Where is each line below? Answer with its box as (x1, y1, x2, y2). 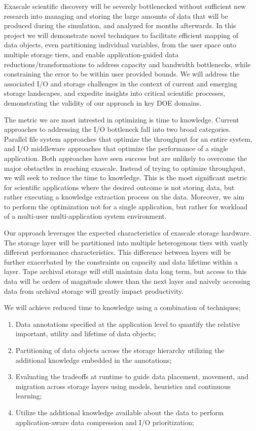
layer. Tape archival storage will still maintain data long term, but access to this (4, 266, 247, 276)
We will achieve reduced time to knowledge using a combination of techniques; (4, 302, 241, 313)
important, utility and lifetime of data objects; (15, 328, 156, 339)
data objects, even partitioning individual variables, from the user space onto (4, 39, 237, 50)
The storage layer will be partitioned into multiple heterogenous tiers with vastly (4, 237, 249, 247)
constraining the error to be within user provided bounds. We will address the (4, 69, 240, 79)
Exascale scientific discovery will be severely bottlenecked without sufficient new (4, 1, 246, 11)
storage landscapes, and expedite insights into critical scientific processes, (4, 88, 225, 98)
